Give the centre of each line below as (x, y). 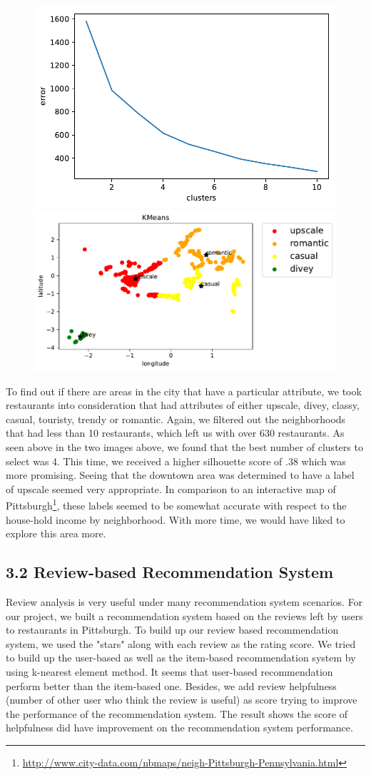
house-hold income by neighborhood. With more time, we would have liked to (176, 519)
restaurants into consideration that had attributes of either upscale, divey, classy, (183, 405)
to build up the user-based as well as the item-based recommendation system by (181, 658)
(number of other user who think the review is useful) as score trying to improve (182, 700)
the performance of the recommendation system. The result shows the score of (177, 713)
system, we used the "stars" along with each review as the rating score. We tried (181, 643)
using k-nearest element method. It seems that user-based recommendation (169, 672)
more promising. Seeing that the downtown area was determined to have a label (180, 475)
